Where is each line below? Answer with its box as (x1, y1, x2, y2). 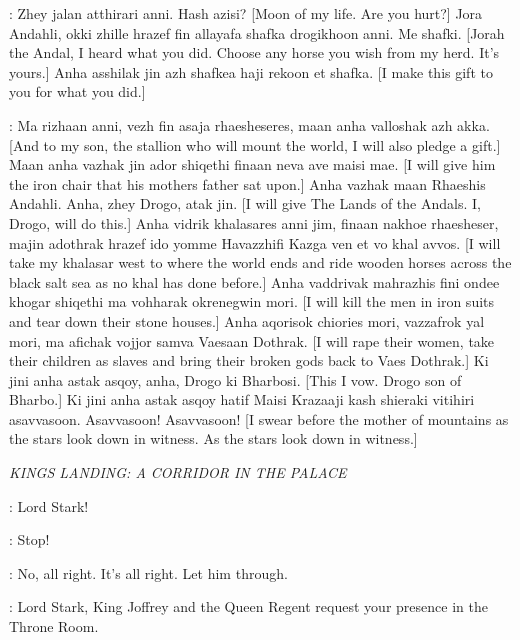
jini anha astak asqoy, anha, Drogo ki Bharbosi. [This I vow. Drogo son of (9, 369, 462, 390)
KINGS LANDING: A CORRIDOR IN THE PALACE (9, 462, 347, 483)
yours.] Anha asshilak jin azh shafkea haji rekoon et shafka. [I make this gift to (9, 61, 493, 82)
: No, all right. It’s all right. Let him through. (9, 562, 288, 583)
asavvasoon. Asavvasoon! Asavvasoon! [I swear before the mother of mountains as (9, 408, 509, 429)
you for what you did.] (9, 81, 146, 102)
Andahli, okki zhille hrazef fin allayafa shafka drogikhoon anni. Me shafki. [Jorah (9, 22, 505, 43)
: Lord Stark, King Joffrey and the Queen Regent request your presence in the (9, 596, 488, 617)
